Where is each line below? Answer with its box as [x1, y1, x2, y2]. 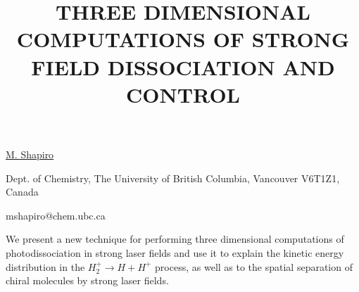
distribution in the [6, 259, 85, 274]
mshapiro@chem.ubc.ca [6, 208, 106, 222]
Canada [6, 184, 39, 199]
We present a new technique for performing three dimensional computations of [6, 231, 344, 246]
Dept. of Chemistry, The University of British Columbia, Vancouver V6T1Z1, [6, 170, 340, 185]
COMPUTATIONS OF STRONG [16, 25, 350, 53]
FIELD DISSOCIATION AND [31, 52, 335, 81]
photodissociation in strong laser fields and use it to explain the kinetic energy [6, 245, 344, 260]
